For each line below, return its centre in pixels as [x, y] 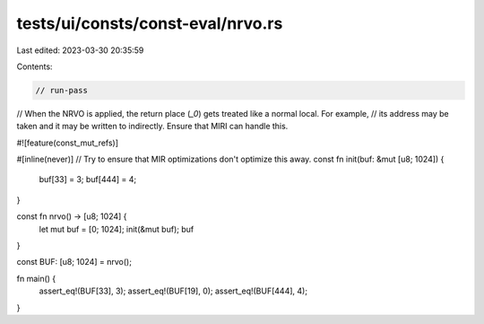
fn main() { [36, 278]
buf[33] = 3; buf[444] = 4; [88, 180]
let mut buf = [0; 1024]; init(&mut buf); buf [117, 229]
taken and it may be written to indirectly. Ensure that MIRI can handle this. [152, 127]
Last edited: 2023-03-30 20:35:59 [80, 50]
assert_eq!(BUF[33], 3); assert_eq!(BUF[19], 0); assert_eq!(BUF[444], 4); [173, 291]
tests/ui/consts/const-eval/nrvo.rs [150, 23]
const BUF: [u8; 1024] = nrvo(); [74, 262]
